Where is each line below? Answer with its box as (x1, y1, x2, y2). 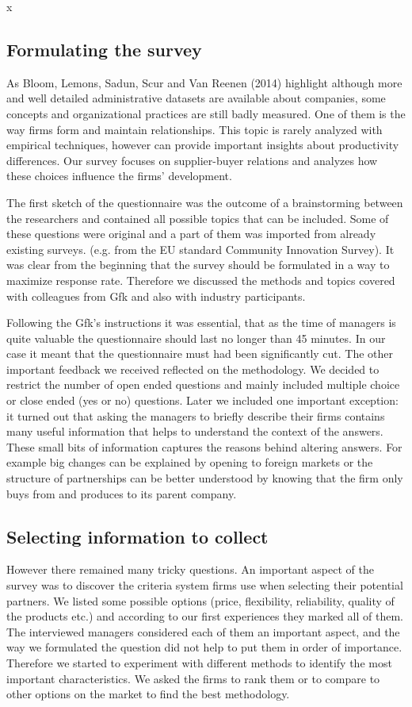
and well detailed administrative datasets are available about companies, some (6, 90, 386, 106)
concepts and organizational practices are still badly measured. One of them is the (6, 105, 406, 121)
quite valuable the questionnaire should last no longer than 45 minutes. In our (6, 329, 386, 346)
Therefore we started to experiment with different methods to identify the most (6, 655, 392, 670)
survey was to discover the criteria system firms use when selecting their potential (6, 577, 403, 594)
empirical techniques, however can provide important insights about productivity (6, 136, 399, 153)
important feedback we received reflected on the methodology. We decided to (6, 360, 380, 377)
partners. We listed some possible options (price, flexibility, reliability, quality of (6, 592, 395, 609)
